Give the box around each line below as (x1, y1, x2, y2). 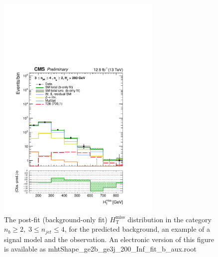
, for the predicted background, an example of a (64, 224, 211, 234)
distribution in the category (127, 214, 212, 224)
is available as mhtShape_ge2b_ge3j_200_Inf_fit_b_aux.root (4, 244, 197, 254)
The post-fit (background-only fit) (4, 214, 108, 224)
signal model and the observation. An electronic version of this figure (4, 234, 215, 244)
